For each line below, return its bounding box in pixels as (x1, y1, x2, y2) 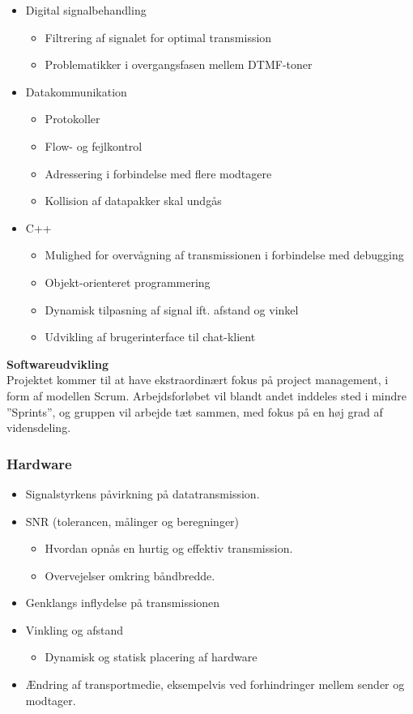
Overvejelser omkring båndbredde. (45, 566, 215, 584)
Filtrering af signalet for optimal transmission (45, 28, 272, 45)
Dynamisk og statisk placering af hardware (45, 648, 258, 665)
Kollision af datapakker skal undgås (45, 192, 222, 209)
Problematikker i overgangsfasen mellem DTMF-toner (45, 56, 313, 73)
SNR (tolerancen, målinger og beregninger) (25, 512, 240, 529)
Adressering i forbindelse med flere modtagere (45, 165, 272, 182)
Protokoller (45, 110, 100, 127)
